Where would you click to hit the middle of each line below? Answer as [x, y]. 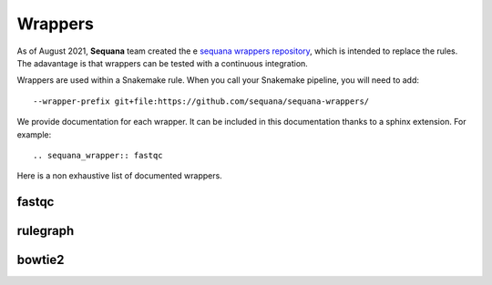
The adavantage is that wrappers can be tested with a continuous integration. [163, 63]
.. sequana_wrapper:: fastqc [98, 155]
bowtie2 [41, 260]
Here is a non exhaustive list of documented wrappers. [119, 176]
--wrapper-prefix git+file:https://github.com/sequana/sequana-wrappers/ [201, 101]
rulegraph [46, 231]
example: [34, 134]
